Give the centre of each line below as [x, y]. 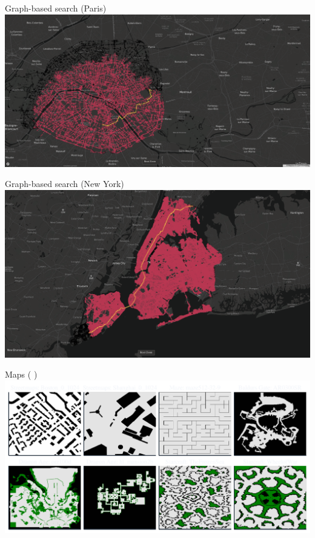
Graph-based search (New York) [65, 184]
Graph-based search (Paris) [56, 8]
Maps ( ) [21, 374]
